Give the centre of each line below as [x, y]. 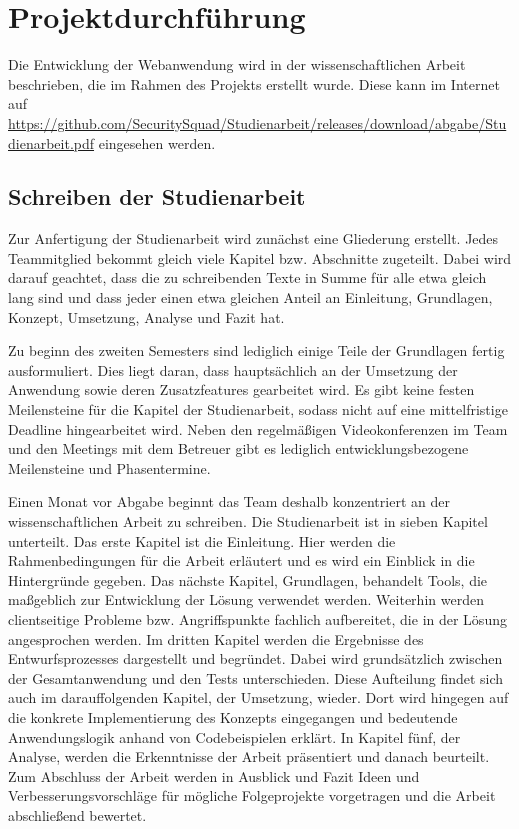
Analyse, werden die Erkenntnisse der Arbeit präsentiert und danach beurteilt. [249, 756]
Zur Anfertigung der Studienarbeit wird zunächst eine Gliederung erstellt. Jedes [253, 238]
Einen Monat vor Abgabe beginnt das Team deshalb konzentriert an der [229, 501]
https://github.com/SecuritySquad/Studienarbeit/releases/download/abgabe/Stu [257, 122]
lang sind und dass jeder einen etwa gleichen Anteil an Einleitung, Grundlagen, [250, 297]
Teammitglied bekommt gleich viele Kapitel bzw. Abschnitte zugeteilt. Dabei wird [260, 257]
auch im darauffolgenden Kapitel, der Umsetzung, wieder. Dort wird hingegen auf [258, 697]
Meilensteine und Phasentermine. [109, 467]
